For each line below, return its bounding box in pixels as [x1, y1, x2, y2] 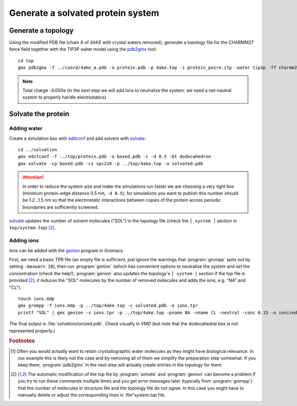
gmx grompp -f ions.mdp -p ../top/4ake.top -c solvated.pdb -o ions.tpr [18, 303, 198, 308]
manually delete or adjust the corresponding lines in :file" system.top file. [18, 392, 166, 398]
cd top [18, 58, 34, 63]
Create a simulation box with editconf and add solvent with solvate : [9, 135, 146, 141]
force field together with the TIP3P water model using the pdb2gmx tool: [9, 46, 157, 52]
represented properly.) [9, 328, 55, 334]
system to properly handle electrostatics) [22, 94, 106, 100]
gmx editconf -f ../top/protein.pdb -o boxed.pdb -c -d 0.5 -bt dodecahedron [18, 154, 211, 160]
